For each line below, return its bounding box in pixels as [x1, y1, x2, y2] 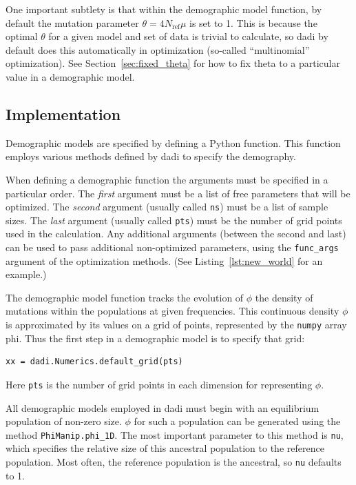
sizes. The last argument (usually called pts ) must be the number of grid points [6, 212, 342, 227]
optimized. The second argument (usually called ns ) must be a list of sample [6, 199, 328, 214]
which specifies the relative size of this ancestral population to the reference [6, 441, 324, 455]
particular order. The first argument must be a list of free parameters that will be [6, 186, 350, 200]
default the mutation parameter [6, 15, 139, 30]
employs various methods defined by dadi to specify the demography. [6, 149, 296, 164]
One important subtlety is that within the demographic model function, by [6, 2, 322, 16]
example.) [6, 267, 47, 281]
